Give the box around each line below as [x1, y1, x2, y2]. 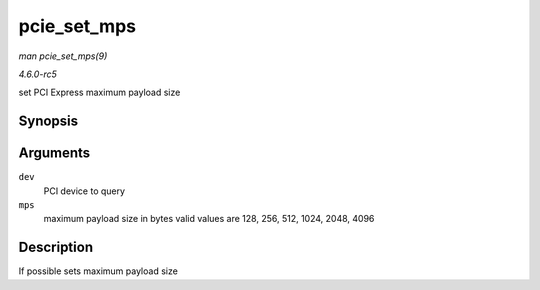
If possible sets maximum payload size [18, 265, 179, 277]
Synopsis [18, 113, 79, 130]
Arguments [18, 145, 91, 162]
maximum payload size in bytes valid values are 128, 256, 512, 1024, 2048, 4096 [43, 213, 375, 225]
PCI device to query [43, 185, 125, 197]
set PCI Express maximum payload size [18, 86, 181, 99]
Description [18, 239, 94, 256]
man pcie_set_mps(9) [18, 50, 108, 62]
